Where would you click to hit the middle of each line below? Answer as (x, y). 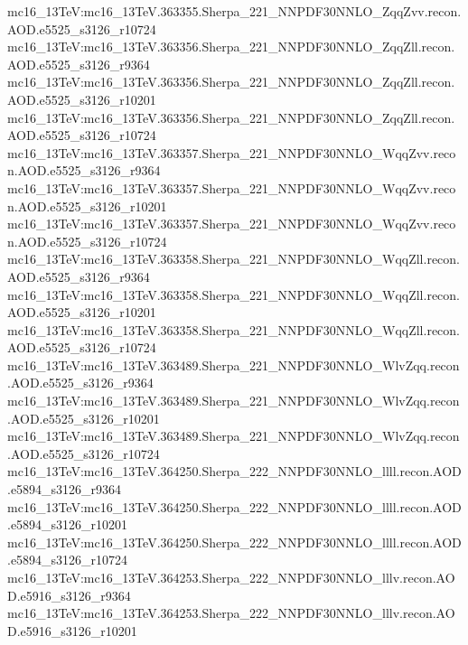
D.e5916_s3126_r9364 (69, 595)
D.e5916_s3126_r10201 (72, 630)
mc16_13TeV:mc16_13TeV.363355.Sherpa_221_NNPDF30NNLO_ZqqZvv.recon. (234, 11)
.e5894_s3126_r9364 (65, 489)
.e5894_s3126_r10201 (68, 524)
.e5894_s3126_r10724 (68, 560)
